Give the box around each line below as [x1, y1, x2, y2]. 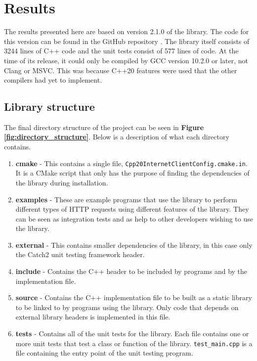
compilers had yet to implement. [4, 75, 102, 85]
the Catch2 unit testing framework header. [15, 249, 145, 260]
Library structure [4, 99, 95, 114]
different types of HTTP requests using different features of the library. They [15, 204, 249, 214]
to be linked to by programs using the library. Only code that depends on [15, 302, 239, 312]
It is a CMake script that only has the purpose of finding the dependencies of [15, 168, 250, 178]
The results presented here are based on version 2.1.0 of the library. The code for [4, 26, 249, 37]
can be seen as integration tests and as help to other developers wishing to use [15, 213, 253, 224]
